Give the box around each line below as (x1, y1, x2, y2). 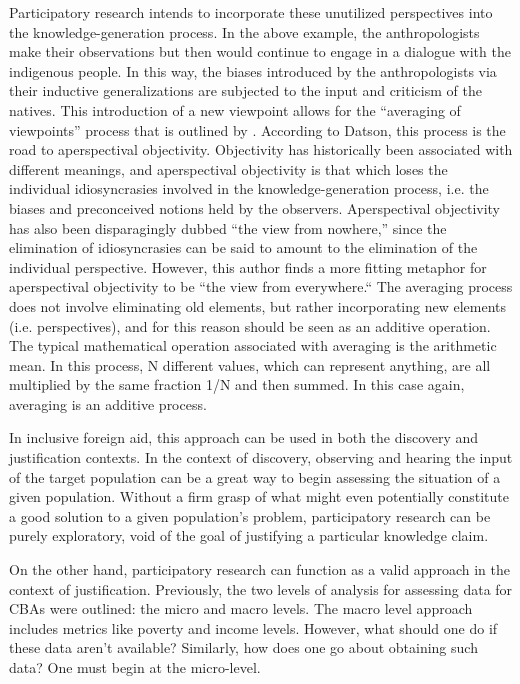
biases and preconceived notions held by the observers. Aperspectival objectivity (9, 197, 501, 218)
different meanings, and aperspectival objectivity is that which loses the (9, 158, 448, 179)
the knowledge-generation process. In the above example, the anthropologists (9, 21, 480, 42)
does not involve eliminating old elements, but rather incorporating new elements (9, 295, 506, 316)
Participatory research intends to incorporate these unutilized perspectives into (9, 2, 493, 22)
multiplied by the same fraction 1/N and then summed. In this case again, (9, 374, 465, 395)
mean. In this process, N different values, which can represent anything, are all (9, 354, 491, 375)
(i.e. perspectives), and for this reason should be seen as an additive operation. (9, 315, 491, 336)
